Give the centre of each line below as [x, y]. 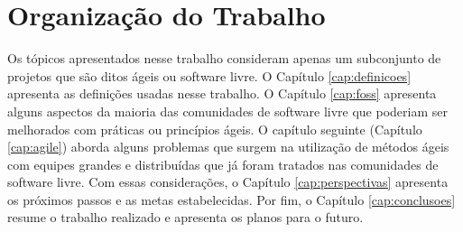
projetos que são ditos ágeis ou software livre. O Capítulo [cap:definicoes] [209, 75]
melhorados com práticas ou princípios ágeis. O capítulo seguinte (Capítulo [215, 129]
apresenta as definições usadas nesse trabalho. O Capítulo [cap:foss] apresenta [222, 93]
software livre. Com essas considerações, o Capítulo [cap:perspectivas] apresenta [228, 182]
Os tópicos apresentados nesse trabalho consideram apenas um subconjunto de [224, 58]
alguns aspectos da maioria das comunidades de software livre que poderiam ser [227, 111]
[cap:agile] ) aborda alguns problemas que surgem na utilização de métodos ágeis [228, 147]
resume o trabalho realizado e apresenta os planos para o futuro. [185, 217]
